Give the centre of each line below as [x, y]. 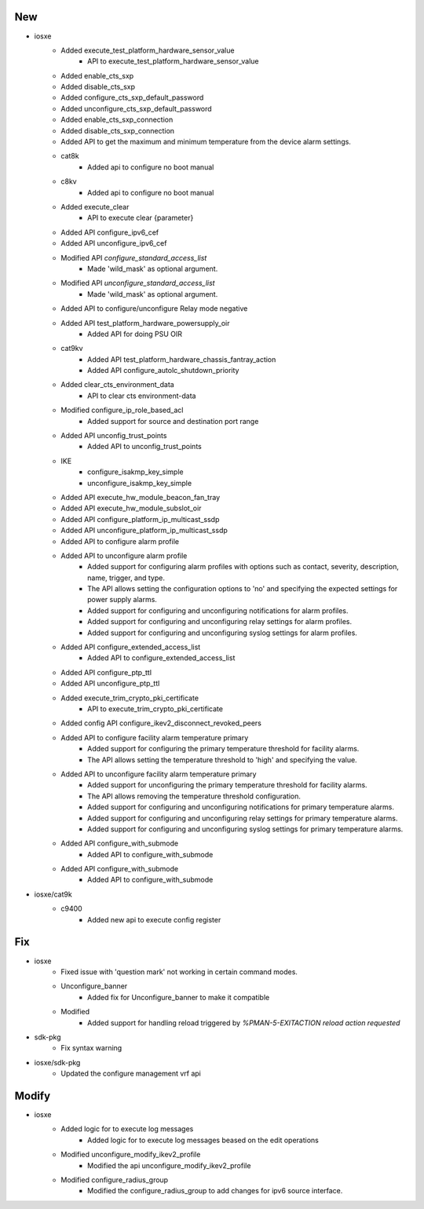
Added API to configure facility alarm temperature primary [155, 737]
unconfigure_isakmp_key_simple [140, 483]
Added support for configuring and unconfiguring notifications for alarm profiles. [218, 610]
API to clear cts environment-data [142, 396]
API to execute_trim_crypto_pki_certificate [155, 709]
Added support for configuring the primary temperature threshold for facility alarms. [223, 749]
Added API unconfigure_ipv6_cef [114, 243]
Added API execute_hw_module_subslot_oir [131, 508]
